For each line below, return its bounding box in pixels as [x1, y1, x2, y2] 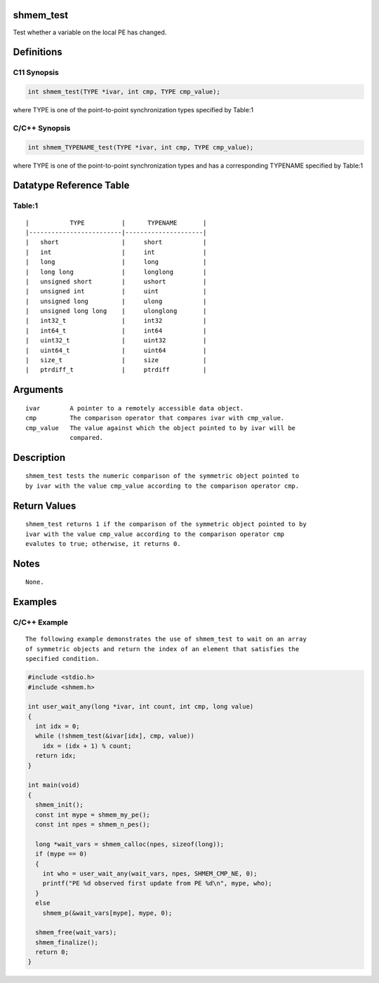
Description [13, 451, 66, 463]
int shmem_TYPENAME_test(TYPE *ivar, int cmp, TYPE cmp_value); [27, 143, 254, 151]
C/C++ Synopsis [13, 123, 71, 133]
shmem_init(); [35, 801, 84, 809]
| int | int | [25, 248, 207, 256]
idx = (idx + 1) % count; [42, 742, 132, 750]
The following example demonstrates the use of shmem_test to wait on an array [25, 635, 307, 643]
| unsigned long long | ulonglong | [25, 307, 207, 315]
